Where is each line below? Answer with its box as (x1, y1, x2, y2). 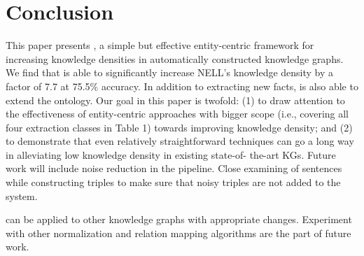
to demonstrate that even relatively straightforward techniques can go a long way (6, 134, 354, 148)
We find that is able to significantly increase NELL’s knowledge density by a (6, 65, 334, 80)
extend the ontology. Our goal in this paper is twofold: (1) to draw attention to (6, 92, 345, 107)
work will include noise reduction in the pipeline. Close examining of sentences (6, 161, 342, 176)
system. (6, 188, 38, 203)
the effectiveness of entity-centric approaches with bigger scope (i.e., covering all (6, 106, 349, 121)
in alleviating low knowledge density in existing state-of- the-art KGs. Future (6, 147, 336, 162)
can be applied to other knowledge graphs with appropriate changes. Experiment (6, 212, 352, 227)
